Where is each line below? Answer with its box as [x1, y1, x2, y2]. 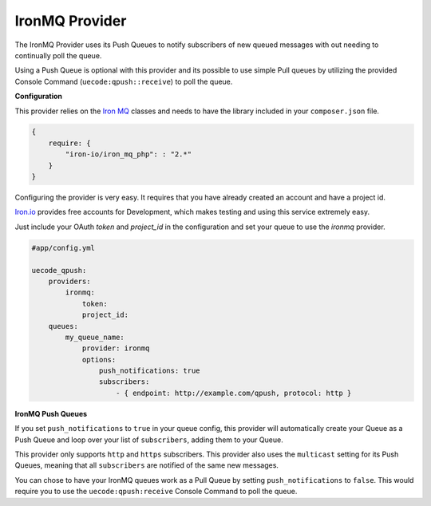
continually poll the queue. [14, 50, 102, 60]
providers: [48, 276, 91, 286]
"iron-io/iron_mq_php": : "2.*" [65, 150, 192, 159]
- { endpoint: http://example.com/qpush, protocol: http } [116, 388, 352, 397]
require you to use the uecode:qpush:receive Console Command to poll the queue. [14, 487, 298, 496]
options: [81, 355, 117, 364]
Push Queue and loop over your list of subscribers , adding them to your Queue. [14, 435, 283, 445]
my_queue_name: [65, 332, 125, 342]
